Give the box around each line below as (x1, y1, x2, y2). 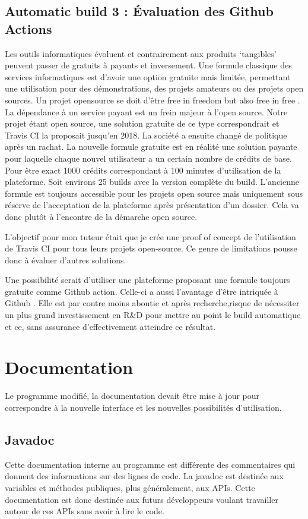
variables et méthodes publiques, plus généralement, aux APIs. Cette (5, 481, 255, 493)
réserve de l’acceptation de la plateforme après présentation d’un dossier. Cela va (5, 199, 299, 211)
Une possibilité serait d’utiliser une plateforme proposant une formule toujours (5, 273, 290, 286)
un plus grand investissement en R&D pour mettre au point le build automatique (5, 309, 301, 321)
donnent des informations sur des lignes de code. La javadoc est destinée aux (5, 470, 284, 482)
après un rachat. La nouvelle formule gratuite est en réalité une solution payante (5, 140, 297, 153)
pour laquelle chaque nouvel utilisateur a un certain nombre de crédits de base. (5, 152, 292, 164)
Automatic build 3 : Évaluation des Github (5, 2, 274, 20)
